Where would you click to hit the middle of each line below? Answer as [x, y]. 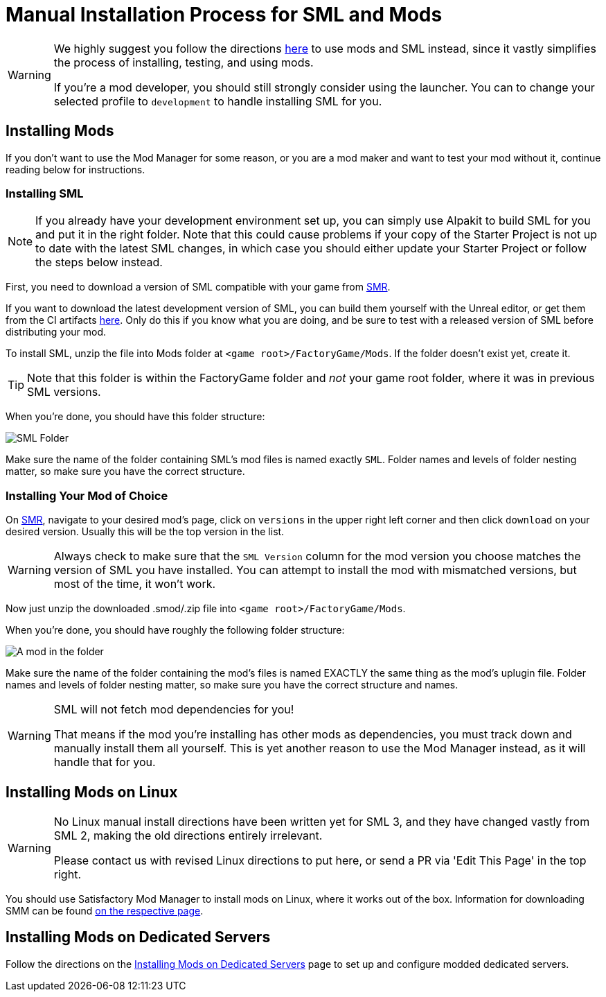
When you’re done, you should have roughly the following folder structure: [175, 630]
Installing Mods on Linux [92, 792]
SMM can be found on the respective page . [105, 910]
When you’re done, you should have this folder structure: [135, 417]
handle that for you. [105, 762]
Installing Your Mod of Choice [87, 495]
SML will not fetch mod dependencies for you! [174, 710]
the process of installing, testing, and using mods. [184, 62]
